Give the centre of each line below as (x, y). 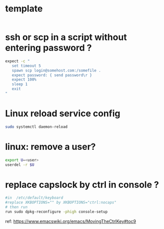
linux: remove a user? (50, 147)
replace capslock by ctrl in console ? (82, 184)
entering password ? (48, 48)
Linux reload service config (63, 114)
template (24, 9)
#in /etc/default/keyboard (34, 198)
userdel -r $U (20, 165)
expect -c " (17, 61)
